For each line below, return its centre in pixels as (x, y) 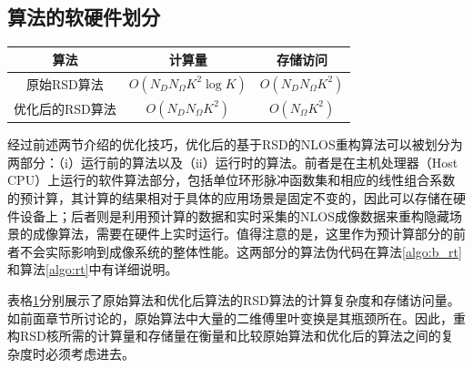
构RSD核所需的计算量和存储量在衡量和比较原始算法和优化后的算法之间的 (224, 336)
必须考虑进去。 (90, 353)
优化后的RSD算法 (65, 108)
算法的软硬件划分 (84, 17)
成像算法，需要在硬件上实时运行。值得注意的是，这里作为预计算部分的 (242, 234)
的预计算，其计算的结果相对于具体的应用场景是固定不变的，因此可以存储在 (230, 198)
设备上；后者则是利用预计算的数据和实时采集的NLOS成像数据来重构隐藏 (234, 215)
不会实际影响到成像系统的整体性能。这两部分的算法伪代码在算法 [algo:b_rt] (241, 251)
